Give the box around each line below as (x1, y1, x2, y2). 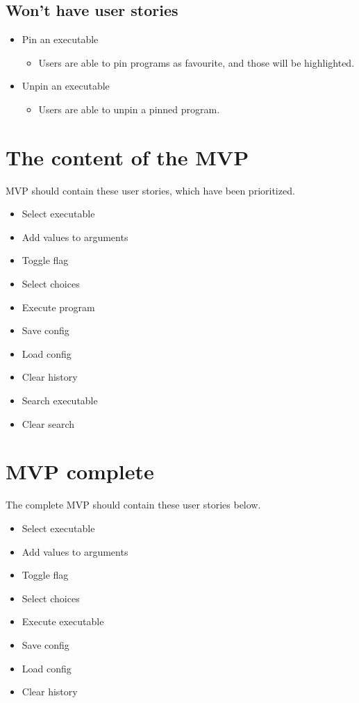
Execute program (22, 299, 95, 314)
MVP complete (6, 457, 154, 486)
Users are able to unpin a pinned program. (38, 101, 220, 116)
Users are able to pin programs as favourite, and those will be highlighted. (38, 55, 355, 69)
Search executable (22, 393, 98, 408)
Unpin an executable (22, 78, 110, 93)
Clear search (22, 416, 74, 431)
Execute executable (22, 614, 104, 629)
